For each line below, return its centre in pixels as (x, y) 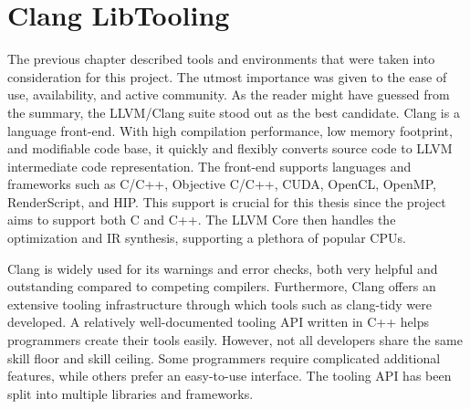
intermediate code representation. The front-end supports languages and (209, 166)
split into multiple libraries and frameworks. (131, 393)
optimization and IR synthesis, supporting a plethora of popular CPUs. (207, 238)
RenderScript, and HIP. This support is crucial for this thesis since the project (227, 201)
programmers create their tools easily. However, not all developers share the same (235, 340)
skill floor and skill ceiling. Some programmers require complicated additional (224, 357)
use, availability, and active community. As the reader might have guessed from (229, 94)
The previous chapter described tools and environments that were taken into (221, 59)
